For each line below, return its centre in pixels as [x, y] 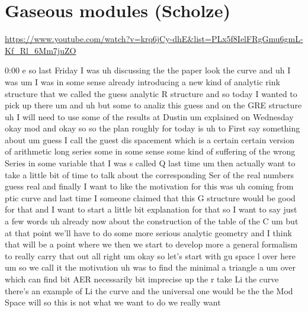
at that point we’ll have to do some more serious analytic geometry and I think [148, 232]
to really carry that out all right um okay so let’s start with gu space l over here [150, 255]
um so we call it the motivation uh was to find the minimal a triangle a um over [150, 267]
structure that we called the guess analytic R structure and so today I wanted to [151, 93]
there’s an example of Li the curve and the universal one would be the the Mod [149, 290]
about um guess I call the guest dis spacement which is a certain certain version [150, 139]
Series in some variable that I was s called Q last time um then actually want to [150, 163]
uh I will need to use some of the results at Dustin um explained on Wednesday [149, 116]
